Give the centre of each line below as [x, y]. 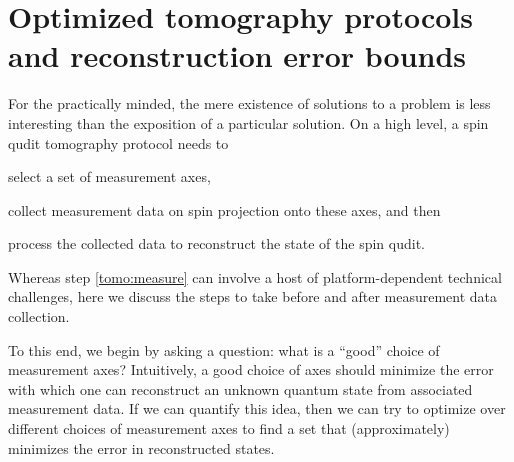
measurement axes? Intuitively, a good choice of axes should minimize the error [251, 369]
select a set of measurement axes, [109, 176]
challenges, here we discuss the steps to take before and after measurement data [253, 296]
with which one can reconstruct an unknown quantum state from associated [240, 388]
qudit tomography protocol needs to [118, 142]
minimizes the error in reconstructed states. [141, 447]
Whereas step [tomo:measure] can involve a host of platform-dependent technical [255, 276]
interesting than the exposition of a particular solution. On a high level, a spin [248, 122]
